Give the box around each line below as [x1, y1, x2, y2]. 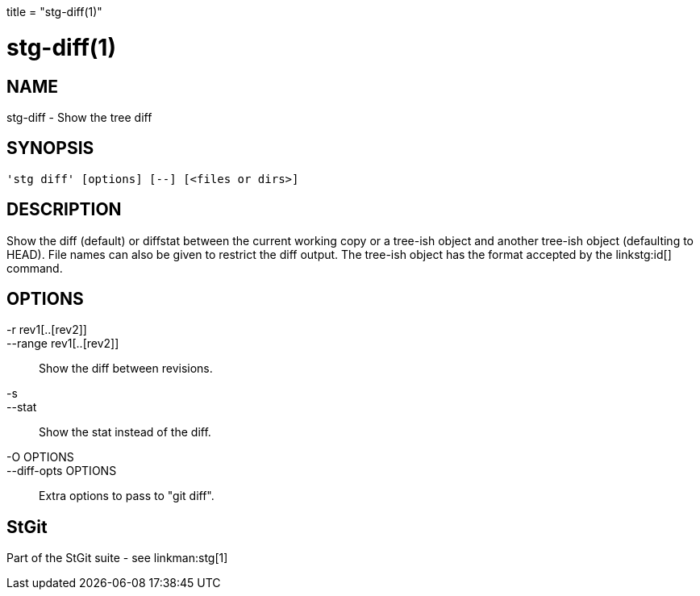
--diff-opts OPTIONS [6, 464, 117, 478]
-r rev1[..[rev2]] [6, 323, 87, 337]
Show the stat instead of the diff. [39, 425, 211, 440]
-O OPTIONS [6, 450, 74, 465]
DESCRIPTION [6, 199, 122, 220]
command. [6, 260, 63, 275]
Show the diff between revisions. [39, 361, 213, 376]
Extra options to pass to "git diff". [39, 489, 215, 503]
